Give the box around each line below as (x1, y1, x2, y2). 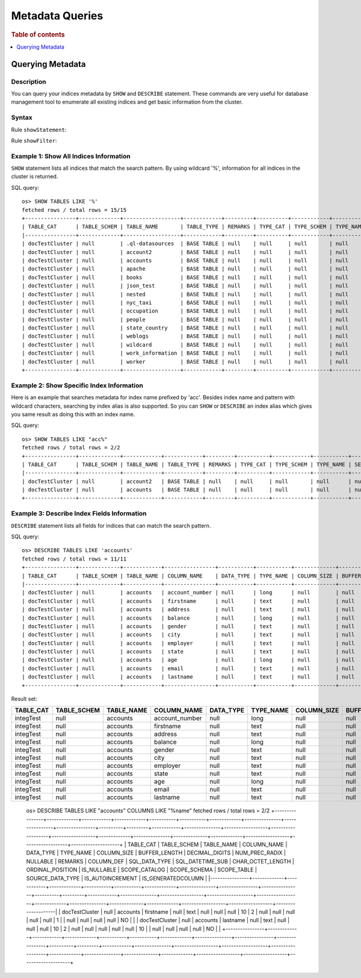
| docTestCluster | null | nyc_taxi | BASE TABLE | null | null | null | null (22, 299, 349, 306)
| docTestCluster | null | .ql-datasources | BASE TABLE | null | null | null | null (22, 240, 349, 247)
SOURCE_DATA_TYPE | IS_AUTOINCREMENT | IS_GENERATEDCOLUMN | (26, 874, 208, 882)
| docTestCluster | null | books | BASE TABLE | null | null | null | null (22, 274, 349, 281)
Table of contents (11, 30, 66, 39)
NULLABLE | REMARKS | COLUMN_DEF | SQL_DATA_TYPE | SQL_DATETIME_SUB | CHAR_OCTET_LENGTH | (26, 858, 294, 865)
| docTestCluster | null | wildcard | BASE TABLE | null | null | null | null (22, 341, 349, 348)
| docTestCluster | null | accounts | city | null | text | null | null (22, 631, 355, 638)
